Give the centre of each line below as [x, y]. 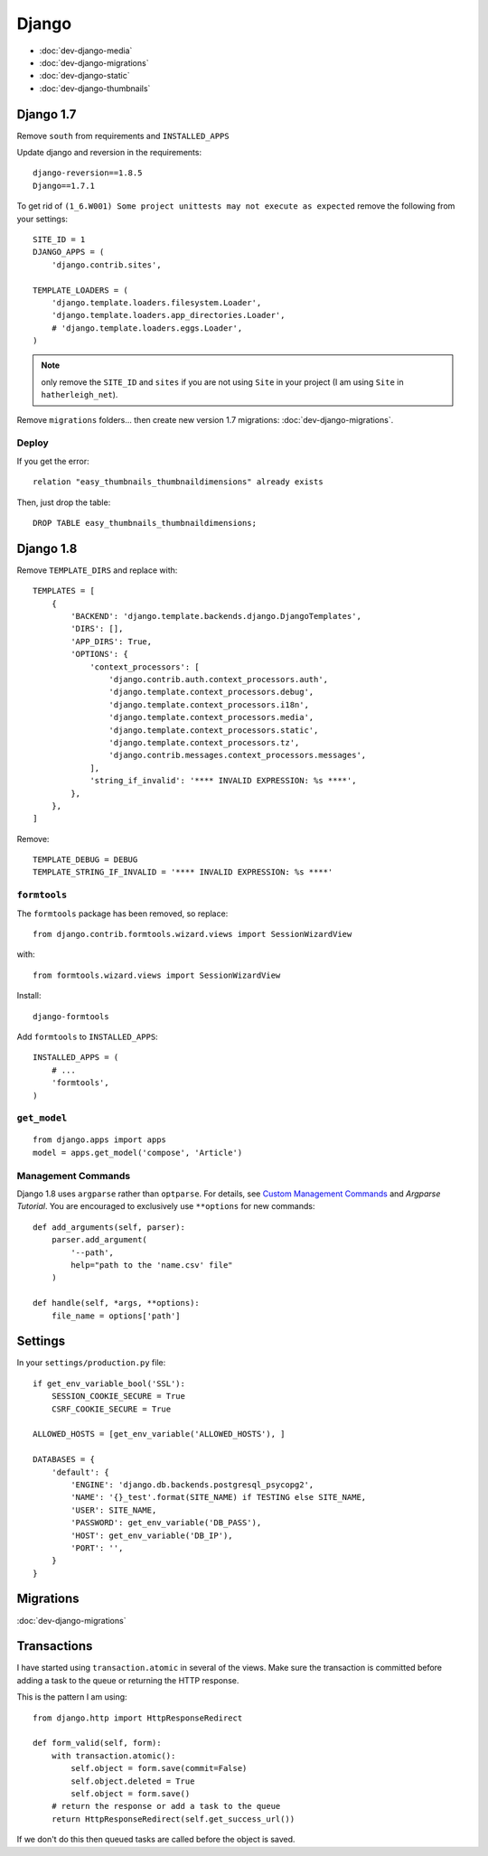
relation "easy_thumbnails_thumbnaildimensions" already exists [178, 482]
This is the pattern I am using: [72, 1697]
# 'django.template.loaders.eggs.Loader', [147, 328]
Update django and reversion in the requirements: [109, 153]
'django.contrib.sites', [106, 265]
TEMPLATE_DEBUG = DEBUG [85, 860]
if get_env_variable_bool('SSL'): [109, 1383]
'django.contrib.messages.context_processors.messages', [238, 755]
